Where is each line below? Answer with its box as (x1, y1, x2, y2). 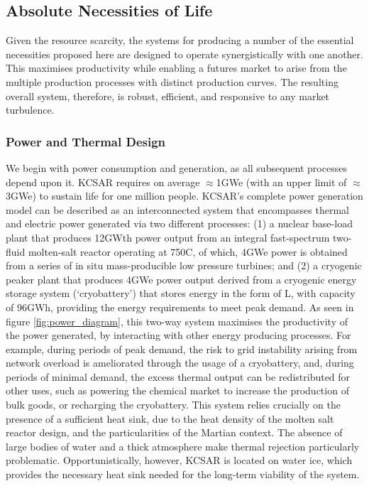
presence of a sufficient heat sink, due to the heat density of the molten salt (6, 411, 334, 426)
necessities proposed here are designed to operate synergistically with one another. (6, 46, 363, 61)
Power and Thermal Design (6, 132, 166, 150)
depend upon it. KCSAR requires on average (6, 174, 200, 189)
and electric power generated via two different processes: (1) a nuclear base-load (6, 216, 353, 231)
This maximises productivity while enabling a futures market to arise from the (6, 60, 347, 75)
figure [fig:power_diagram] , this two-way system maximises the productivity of (6, 313, 348, 328)
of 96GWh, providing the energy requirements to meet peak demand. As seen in (6, 299, 354, 314)
